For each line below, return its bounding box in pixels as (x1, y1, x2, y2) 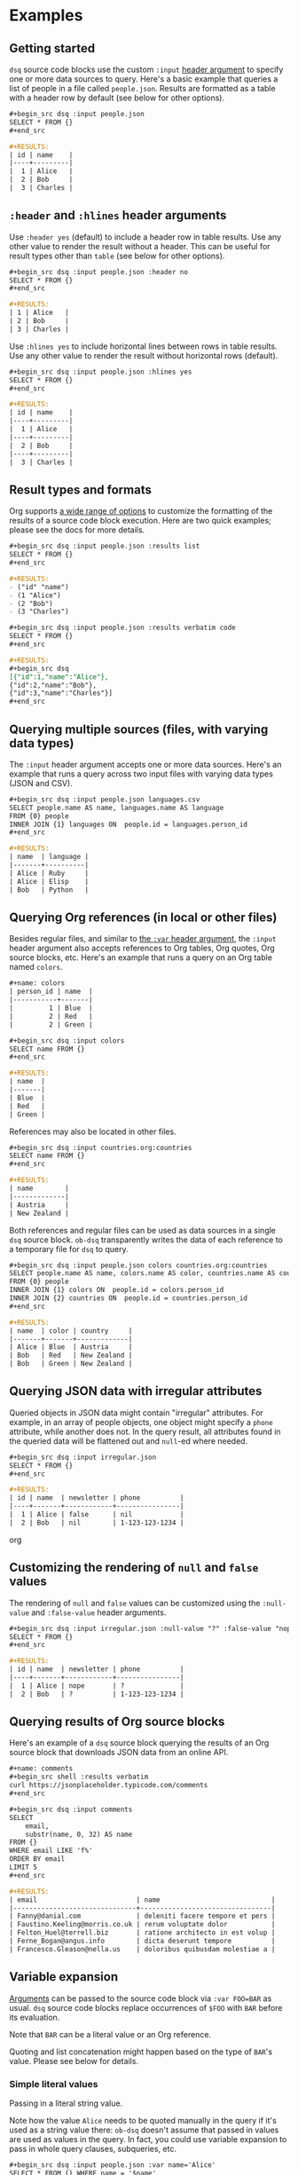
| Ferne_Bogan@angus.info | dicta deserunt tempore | (9, 1936, 276, 1946)
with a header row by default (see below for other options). (9, 92, 225, 103)
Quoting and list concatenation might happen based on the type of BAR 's (9, 2046, 273, 2057)
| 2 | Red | (9, 1012, 93, 1021)
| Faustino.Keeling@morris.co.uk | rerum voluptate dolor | (9, 1920, 276, 1929)
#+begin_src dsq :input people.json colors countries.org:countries (9, 1261, 268, 1270)
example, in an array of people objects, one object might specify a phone (9, 1416, 273, 1427)
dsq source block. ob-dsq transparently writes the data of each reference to (9, 1234, 284, 1245)
